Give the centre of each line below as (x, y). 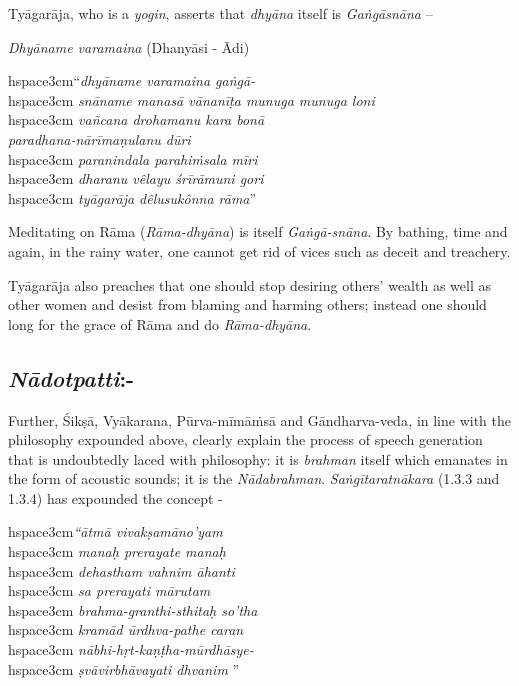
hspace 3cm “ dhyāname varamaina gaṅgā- (132, 80)
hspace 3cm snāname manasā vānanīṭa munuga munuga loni (191, 99)
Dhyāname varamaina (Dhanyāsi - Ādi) (129, 46)
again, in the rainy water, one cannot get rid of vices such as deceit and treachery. (259, 250)
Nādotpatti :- (71, 377)
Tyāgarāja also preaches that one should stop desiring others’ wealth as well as (249, 284)
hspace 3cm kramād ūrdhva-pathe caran (126, 629)
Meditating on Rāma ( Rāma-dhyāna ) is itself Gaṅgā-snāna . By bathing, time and (258, 231)
